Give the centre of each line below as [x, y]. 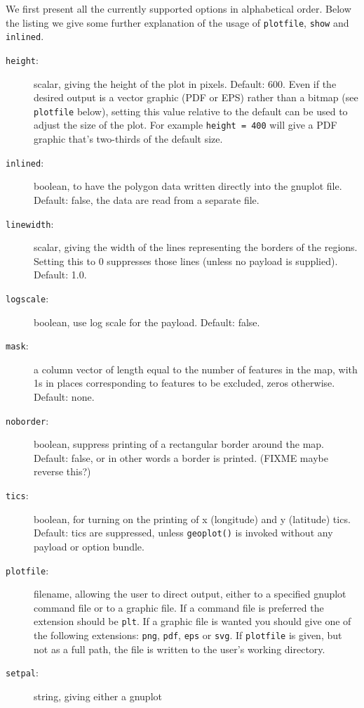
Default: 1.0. [60, 275]
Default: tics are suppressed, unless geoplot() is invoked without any [183, 533]
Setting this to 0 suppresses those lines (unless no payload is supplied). [186, 260]
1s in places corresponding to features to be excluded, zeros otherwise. [184, 383]
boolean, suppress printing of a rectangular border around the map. [179, 444]
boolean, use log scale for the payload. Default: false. [147, 322]
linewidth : [30, 223]
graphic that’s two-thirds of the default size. [128, 139]
